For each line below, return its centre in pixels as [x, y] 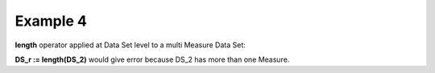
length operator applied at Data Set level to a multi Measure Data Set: [130, 45]
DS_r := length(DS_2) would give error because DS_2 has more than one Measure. [152, 59]
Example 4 [51, 21]
